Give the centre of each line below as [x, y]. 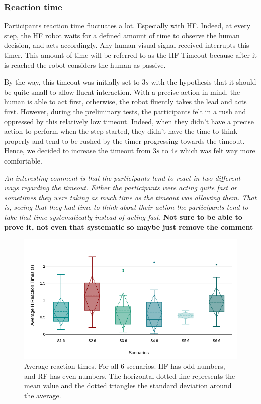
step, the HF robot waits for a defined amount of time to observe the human [122, 35]
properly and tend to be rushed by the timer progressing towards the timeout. [124, 141]
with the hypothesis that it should [204, 82]
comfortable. [23, 160]
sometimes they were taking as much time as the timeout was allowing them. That [130, 197]
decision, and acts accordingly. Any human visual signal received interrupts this [127, 45]
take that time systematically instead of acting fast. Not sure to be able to [123, 217]
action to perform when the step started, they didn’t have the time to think [121, 131]
